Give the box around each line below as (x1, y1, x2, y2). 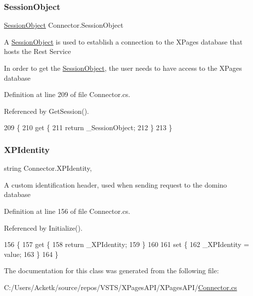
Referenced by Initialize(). (4, 222, 83, 233)
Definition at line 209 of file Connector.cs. (4, 89, 130, 99)
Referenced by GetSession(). (4, 105, 89, 116)
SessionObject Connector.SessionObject (4, 20, 124, 30)
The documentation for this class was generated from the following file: (4, 265, 219, 276)
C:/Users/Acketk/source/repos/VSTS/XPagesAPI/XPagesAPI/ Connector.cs (4, 282, 237, 292)
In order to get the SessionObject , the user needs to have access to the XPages (4, 63, 242, 73)
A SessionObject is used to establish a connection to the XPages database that (4, 36, 243, 47)
